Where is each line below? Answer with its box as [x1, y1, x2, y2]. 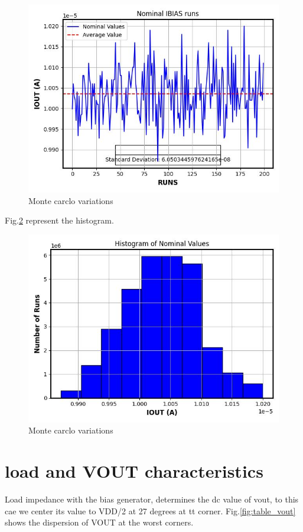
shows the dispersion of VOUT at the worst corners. [5, 516, 194, 528]
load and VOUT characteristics [5, 459, 263, 483]
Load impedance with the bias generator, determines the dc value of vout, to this [5, 493, 299, 505]
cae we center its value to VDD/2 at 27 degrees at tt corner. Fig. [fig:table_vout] [5, 504, 296, 517]
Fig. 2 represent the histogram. [5, 214, 114, 226]
